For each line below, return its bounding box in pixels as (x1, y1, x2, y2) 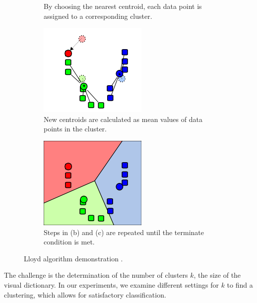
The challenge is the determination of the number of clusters (4, 270, 188, 280)
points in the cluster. (44, 123, 107, 134)
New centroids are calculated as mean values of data (44, 114, 202, 124)
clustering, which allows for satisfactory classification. (4, 289, 166, 300)
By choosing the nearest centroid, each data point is (44, 1, 202, 11)
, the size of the (193, 270, 241, 280)
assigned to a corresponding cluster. (44, 10, 152, 21)
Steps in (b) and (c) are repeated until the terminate (44, 227, 204, 237)
